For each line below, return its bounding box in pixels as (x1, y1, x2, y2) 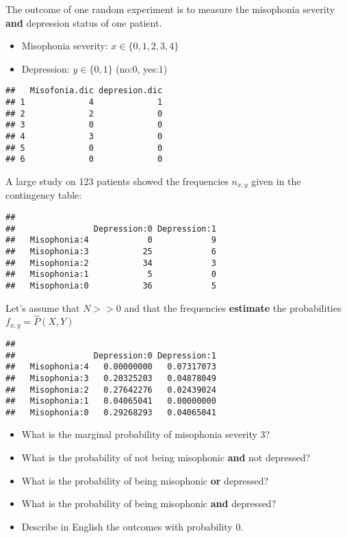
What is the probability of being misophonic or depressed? (21, 473, 269, 487)
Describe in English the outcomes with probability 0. (21, 519, 244, 533)
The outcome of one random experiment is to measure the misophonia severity (5, 2, 335, 16)
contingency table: (5, 188, 82, 202)
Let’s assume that (5, 300, 80, 315)
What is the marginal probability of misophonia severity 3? (21, 427, 270, 441)
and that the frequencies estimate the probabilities (124, 300, 342, 315)
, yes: (137, 61, 159, 75)
